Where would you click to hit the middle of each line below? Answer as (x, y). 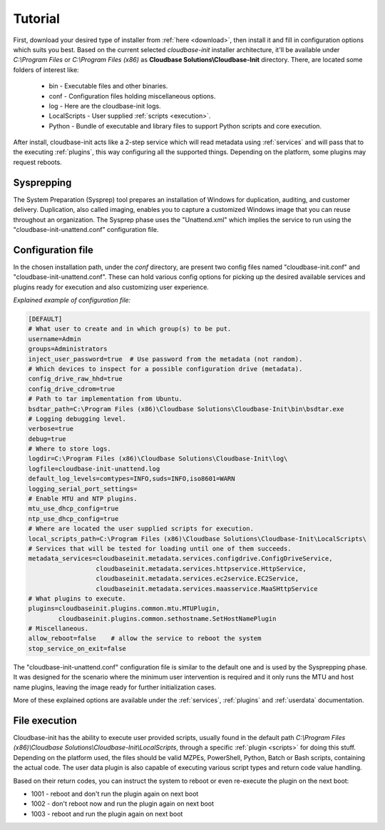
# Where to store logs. (70, 449)
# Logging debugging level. (77, 419)
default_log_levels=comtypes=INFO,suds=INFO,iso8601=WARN (132, 479)
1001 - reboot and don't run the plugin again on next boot (115, 794)
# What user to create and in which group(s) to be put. (130, 329)
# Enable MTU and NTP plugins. (83, 499)
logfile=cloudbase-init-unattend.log (94, 469)
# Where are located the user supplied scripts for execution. (141, 529)
